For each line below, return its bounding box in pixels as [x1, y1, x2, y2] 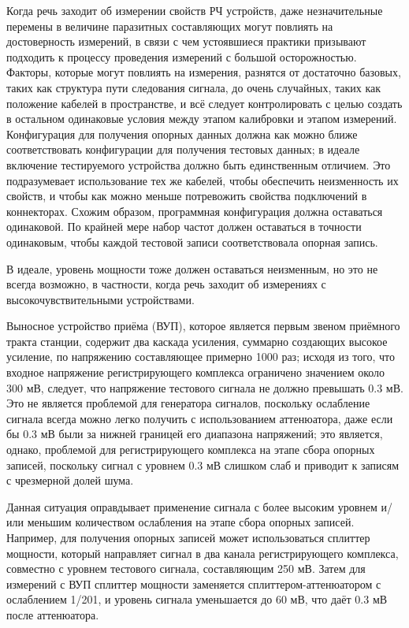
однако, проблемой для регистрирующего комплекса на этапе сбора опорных [6, 441, 375, 458]
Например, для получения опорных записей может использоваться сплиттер [6, 530, 370, 545]
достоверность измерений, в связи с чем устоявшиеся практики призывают [6, 33, 366, 50]
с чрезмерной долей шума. [6, 472, 134, 489]
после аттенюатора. [6, 606, 99, 622]
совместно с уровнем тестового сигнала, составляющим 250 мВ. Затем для [6, 560, 366, 577]
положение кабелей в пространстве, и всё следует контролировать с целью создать [6, 95, 403, 111]
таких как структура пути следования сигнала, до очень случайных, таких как [6, 79, 381, 95]
